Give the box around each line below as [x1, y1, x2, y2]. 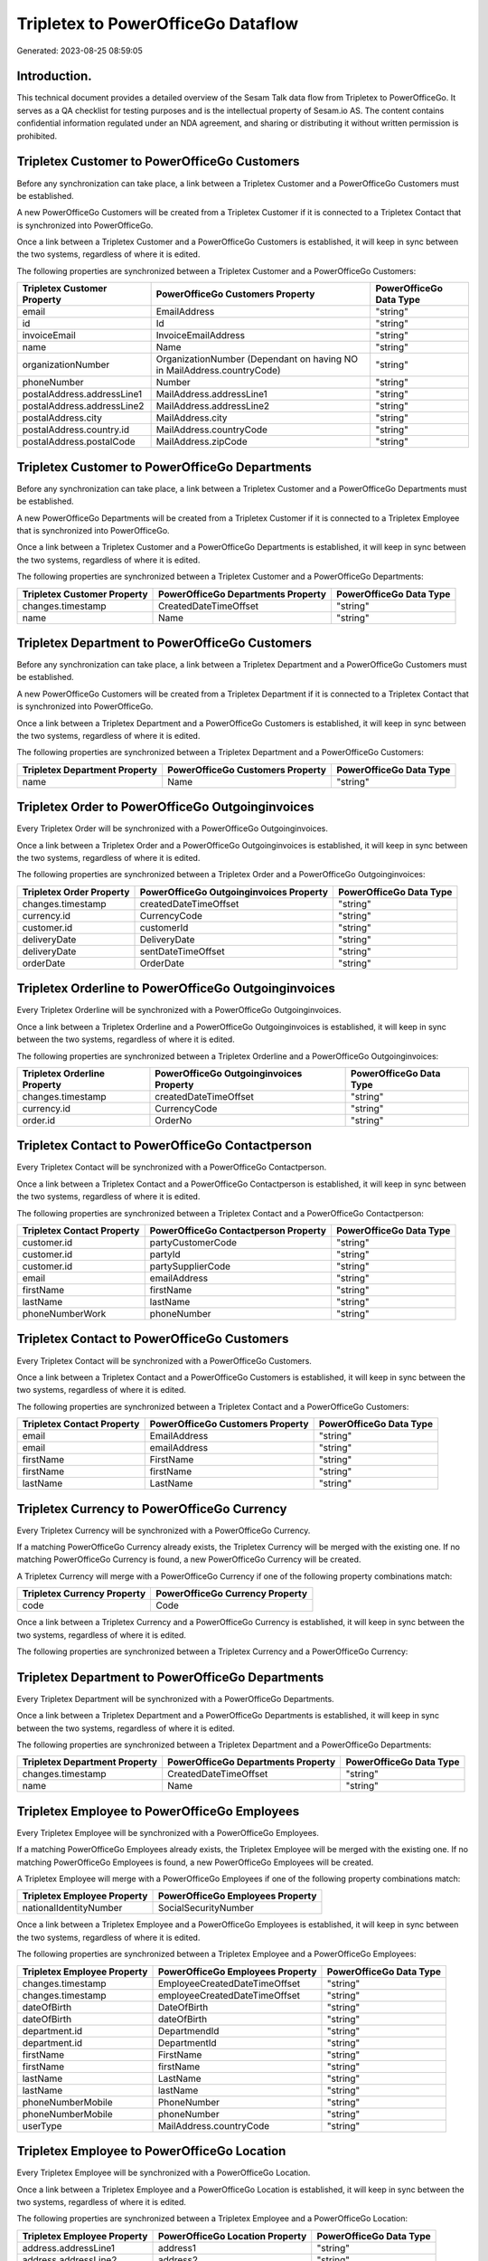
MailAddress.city [155, 412, 228, 424]
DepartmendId [157, 2024, 220, 2037]
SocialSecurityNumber [157, 1902, 255, 1915]
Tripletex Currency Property [22, 1587, 146, 1600]
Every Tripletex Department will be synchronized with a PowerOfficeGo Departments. [16, 1693, 334, 1704]
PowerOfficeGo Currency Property [155, 1587, 307, 1600]
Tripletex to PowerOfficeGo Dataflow [16, 14, 299, 33]
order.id [22, 1113, 56, 1126]
